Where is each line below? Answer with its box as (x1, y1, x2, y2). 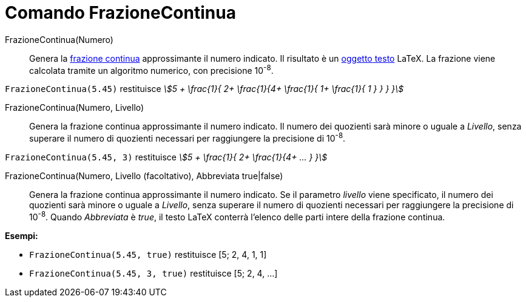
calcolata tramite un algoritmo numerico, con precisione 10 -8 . (29, 63, 274, 76)
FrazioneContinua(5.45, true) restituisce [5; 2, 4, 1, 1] (29, 249, 267, 260)
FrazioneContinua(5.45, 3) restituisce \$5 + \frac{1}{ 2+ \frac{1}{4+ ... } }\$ (5, 152, 328, 163)
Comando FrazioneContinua (5, 2, 236, 23)
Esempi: (5, 230, 38, 241)
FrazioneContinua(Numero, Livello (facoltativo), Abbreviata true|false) (5, 171, 283, 182)
